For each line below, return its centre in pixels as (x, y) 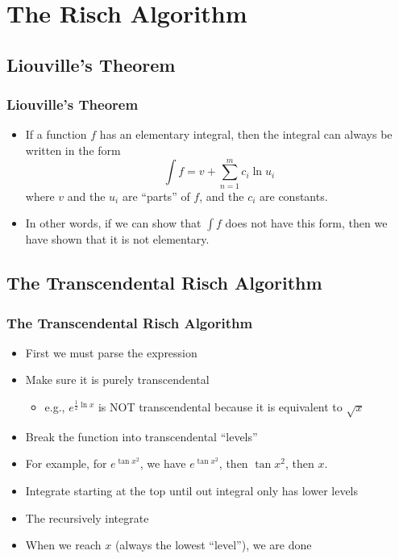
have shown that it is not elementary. (117, 239)
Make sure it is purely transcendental (117, 380)
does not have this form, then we (306, 223)
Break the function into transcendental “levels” (141, 436)
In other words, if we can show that (113, 223)
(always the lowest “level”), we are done (213, 545)
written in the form (73, 150)
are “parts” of (156, 196)
